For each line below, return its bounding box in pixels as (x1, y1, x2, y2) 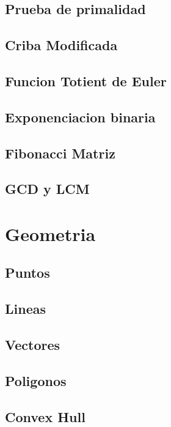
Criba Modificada (5, 35, 118, 54)
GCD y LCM (5, 179, 90, 198)
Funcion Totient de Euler (5, 71, 167, 90)
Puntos (5, 263, 50, 282)
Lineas (5, 299, 46, 318)
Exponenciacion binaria (5, 107, 156, 126)
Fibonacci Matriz (5, 143, 115, 162)
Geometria (5, 221, 96, 246)
